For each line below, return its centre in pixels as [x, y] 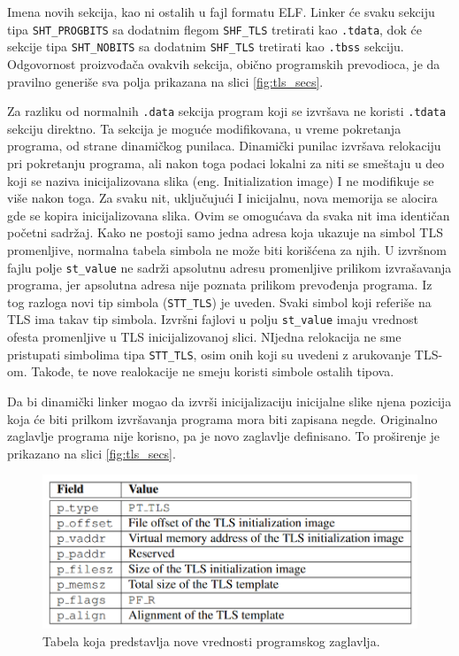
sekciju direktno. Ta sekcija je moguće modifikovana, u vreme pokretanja [204, 128]
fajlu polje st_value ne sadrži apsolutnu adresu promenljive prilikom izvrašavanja [229, 267]
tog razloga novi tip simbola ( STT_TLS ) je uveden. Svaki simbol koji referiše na [219, 301]
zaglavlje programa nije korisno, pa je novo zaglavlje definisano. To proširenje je [223, 436]
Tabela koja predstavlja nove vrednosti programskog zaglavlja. [211, 641]
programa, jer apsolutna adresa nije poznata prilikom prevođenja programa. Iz [220, 285]
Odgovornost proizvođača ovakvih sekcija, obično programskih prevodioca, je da [224, 63]
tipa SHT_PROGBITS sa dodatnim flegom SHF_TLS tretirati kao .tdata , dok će [214, 29]
